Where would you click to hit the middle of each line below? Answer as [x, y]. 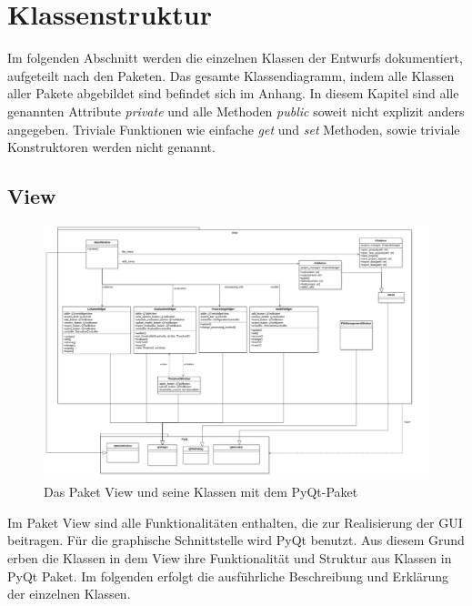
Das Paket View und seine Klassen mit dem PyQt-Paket [201, 492]
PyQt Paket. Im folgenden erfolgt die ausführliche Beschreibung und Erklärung [228, 576]
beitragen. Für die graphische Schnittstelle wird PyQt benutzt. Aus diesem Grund [236, 540]
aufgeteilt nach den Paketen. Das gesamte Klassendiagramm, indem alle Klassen [231, 75]
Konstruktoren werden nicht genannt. [111, 147]
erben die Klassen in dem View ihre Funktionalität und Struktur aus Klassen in [230, 557]
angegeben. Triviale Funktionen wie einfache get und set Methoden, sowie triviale [234, 129]
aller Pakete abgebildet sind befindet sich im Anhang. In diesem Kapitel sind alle [233, 93]
